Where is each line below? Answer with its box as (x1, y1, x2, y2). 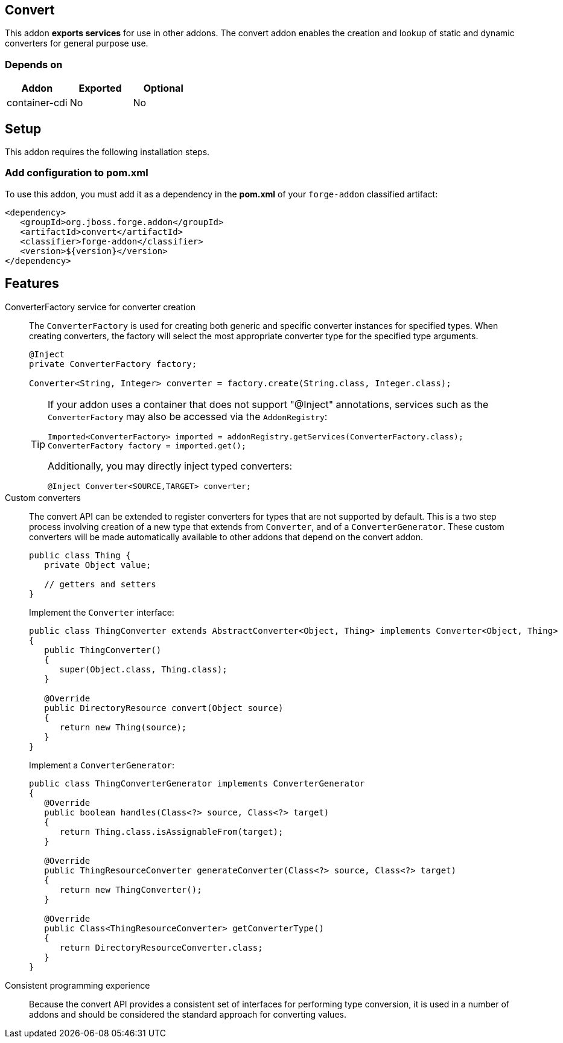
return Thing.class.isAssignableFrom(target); (59, 826, 284, 837)
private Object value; (44, 560, 151, 570)
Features (5, 276, 59, 292)
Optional (143, 82, 183, 95)
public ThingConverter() (44, 645, 162, 655)
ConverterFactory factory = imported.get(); (48, 441, 246, 450)
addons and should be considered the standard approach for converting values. (29, 1009, 346, 1019)
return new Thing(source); (59, 722, 187, 732)
